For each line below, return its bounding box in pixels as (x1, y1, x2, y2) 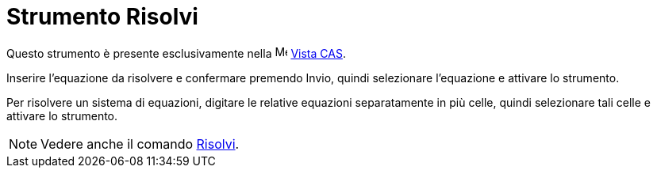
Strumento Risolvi (6, 3, 198, 30)
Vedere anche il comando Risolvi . (40, 135, 240, 152)
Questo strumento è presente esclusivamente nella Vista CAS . (6, 46, 346, 60)
